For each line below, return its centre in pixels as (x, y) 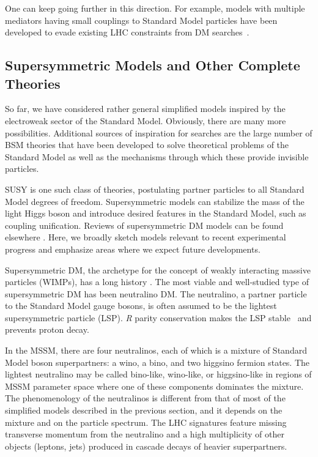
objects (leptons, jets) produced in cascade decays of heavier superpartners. (146, 446)
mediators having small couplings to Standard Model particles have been (141, 20)
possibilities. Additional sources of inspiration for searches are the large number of (159, 132)
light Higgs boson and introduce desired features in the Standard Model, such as (156, 213)
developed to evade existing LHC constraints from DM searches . (127, 32)
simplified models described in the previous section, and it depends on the (144, 410)
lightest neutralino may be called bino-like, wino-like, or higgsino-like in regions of (158, 374)
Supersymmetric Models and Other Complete (153, 65)
